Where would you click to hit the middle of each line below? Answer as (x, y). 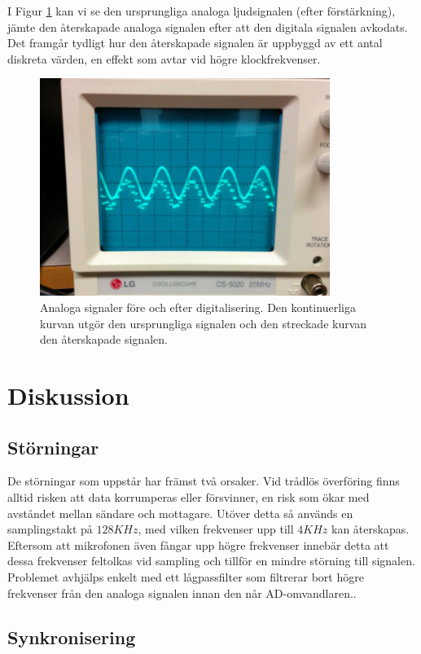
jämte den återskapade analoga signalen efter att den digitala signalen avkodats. (208, 26)
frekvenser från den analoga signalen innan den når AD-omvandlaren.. (182, 593)
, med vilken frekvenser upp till (216, 529)
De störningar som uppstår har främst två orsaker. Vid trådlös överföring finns (204, 481)
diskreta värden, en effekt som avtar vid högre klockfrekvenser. (164, 58)
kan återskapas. (370, 529)
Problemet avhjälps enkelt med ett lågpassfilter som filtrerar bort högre (186, 577)
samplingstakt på (50, 529)
